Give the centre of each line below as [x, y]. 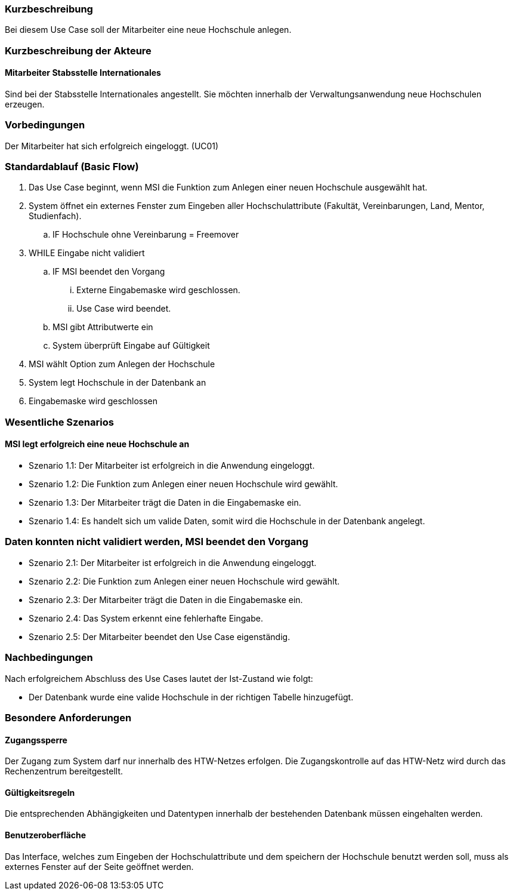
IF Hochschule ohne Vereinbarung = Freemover [146, 235]
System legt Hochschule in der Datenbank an [118, 383]
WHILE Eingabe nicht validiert [87, 253]
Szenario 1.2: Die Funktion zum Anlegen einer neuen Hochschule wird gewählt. [183, 484]
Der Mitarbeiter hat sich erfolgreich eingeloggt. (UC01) [112, 146]
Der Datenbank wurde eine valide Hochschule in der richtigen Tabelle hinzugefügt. [191, 697]
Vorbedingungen [45, 125]
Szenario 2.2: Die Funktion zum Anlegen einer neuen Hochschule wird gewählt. [184, 581]
